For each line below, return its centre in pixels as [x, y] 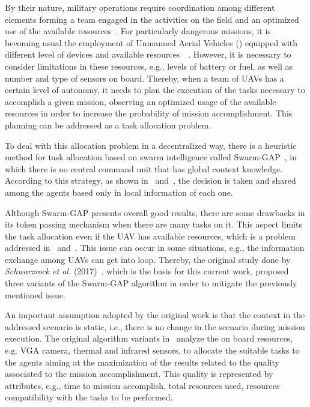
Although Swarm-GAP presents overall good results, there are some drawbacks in [155, 212]
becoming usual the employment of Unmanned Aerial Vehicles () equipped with [151, 42]
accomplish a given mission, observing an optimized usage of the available [141, 101]
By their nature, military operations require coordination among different [140, 7]
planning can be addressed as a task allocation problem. [108, 125]
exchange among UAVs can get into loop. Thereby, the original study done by [148, 259]
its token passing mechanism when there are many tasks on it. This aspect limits [153, 224]
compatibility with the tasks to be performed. [89, 397]
